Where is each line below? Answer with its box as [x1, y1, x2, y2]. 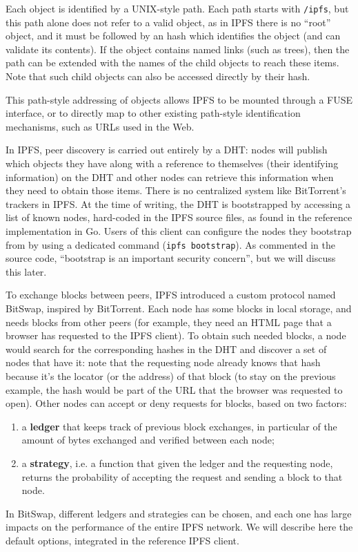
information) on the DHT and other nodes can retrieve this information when [6, 169, 334, 184]
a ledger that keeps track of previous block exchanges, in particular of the [21, 419, 337, 433]
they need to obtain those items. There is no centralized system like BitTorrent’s [6, 183, 346, 198]
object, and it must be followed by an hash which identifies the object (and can [6, 28, 341, 43]
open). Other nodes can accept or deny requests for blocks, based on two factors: [6, 396, 347, 410]
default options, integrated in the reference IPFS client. [6, 533, 239, 547]
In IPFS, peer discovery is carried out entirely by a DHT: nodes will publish [6, 142, 328, 157]
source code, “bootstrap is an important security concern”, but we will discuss [6, 251, 336, 265]
